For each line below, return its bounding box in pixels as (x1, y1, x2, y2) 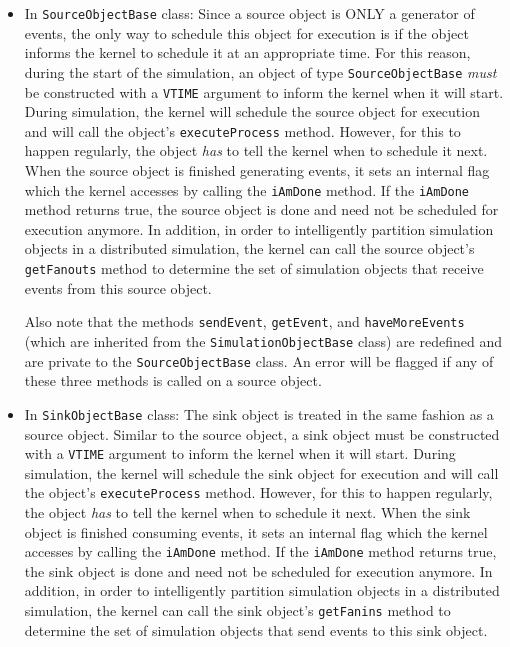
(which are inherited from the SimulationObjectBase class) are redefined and (24, 330, 502, 351)
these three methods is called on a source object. (24, 370, 322, 391)
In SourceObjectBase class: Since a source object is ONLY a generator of (24, 3, 475, 23)
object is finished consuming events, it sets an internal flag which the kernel (24, 521, 488, 542)
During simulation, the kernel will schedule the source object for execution (24, 101, 480, 122)
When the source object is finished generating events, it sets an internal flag (24, 160, 490, 180)
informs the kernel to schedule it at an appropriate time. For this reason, (24, 42, 471, 63)
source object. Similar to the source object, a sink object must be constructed (24, 423, 500, 444)
